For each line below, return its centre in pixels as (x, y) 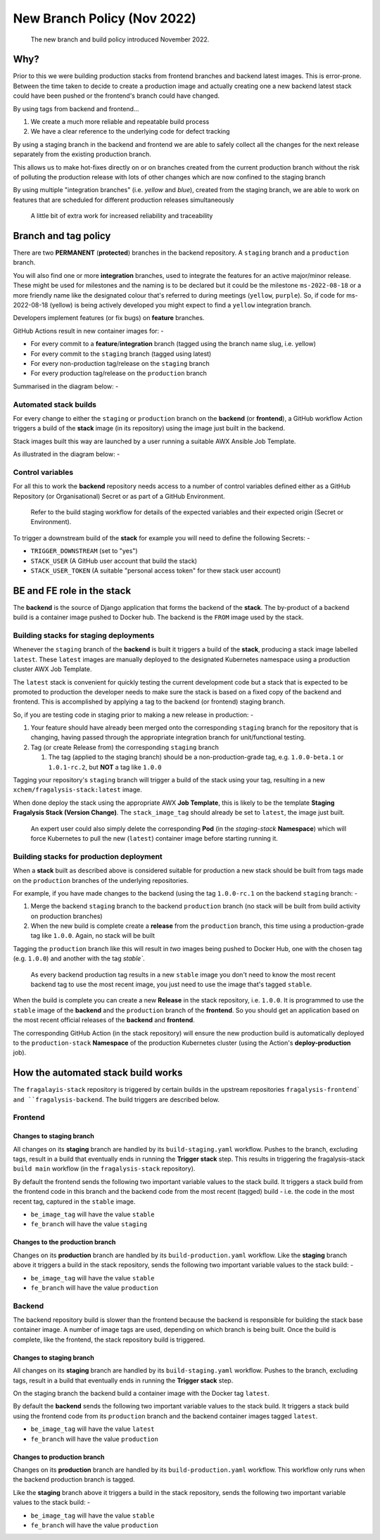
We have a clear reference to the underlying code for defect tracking (130, 132)
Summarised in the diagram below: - (66, 386)
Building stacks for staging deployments (84, 635)
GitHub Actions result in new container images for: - (89, 331)
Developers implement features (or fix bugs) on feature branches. (109, 318)
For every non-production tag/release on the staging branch (120, 363)
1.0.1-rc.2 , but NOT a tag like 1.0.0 (105, 767)
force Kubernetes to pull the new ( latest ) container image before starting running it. (154, 838)
